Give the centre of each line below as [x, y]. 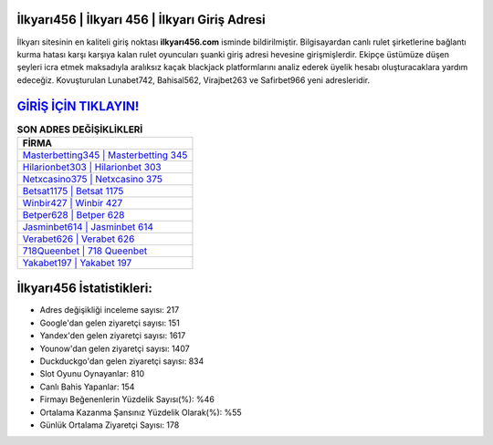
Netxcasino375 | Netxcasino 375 [93, 179]
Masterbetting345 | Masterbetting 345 [105, 155]
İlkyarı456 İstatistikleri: [84, 289]
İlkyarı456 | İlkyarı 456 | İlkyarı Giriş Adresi [141, 20]
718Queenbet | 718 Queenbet [85, 251]
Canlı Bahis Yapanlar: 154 [87, 387]
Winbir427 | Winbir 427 [73, 202]
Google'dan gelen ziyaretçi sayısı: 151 [110, 323]
